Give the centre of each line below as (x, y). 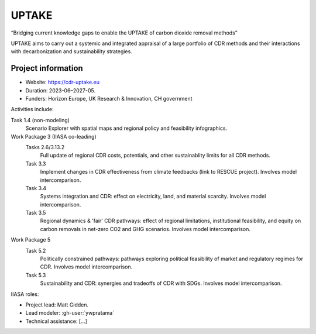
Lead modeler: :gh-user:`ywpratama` (70, 313)
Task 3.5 (36, 213)
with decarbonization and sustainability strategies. (72, 51)
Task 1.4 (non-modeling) (40, 120)
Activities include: (32, 109)
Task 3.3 (36, 163)
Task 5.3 (36, 275)
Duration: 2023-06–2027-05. (61, 90)
